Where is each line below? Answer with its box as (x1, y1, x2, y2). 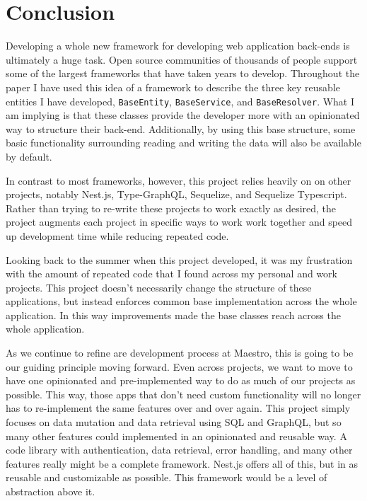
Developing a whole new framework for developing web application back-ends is (6, 38, 350, 53)
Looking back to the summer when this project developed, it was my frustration (6, 252, 353, 267)
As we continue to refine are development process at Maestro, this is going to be (6, 345, 354, 360)
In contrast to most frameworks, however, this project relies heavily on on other (6, 173, 351, 188)
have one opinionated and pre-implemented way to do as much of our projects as (6, 373, 356, 388)
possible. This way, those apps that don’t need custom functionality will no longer (6, 386, 361, 401)
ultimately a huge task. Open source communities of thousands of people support (6, 52, 358, 67)
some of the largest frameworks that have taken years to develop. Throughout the (6, 66, 360, 81)
